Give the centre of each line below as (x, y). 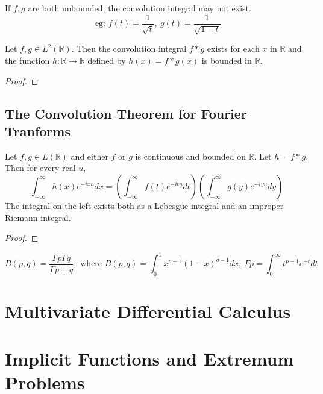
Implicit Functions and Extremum (149, 358)
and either (89, 156)
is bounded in (227, 61)
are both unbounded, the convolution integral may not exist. (140, 8)
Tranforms (38, 130)
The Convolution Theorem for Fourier (126, 113)
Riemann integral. (38, 217)
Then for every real (40, 168)
